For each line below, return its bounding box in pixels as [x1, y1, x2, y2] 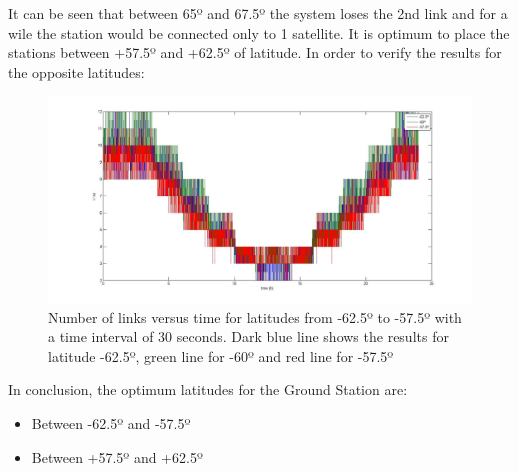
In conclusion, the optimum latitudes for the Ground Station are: [8, 379, 408, 400]
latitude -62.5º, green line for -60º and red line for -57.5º [48, 345, 394, 366]
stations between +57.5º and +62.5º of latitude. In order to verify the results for [8, 42, 502, 63]
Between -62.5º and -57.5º [31, 412, 191, 433]
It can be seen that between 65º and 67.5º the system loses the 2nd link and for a [8, 3, 508, 23]
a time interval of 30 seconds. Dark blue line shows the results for [48, 326, 449, 347]
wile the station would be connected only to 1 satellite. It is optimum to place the [8, 22, 510, 43]
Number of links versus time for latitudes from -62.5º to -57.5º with [48, 306, 462, 327]
